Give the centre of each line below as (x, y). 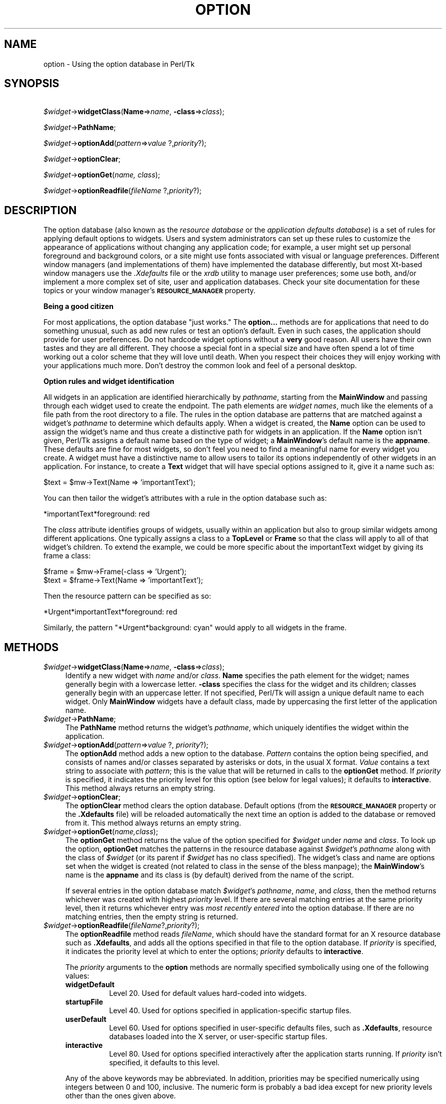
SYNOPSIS (32, 84)
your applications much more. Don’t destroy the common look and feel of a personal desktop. (200, 366)
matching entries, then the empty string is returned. (152, 917)
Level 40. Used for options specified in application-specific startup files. (230, 1011)
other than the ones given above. (121, 1096)
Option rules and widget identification (109, 381)
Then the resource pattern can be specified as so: (127, 596)
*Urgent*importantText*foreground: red (110, 612)
